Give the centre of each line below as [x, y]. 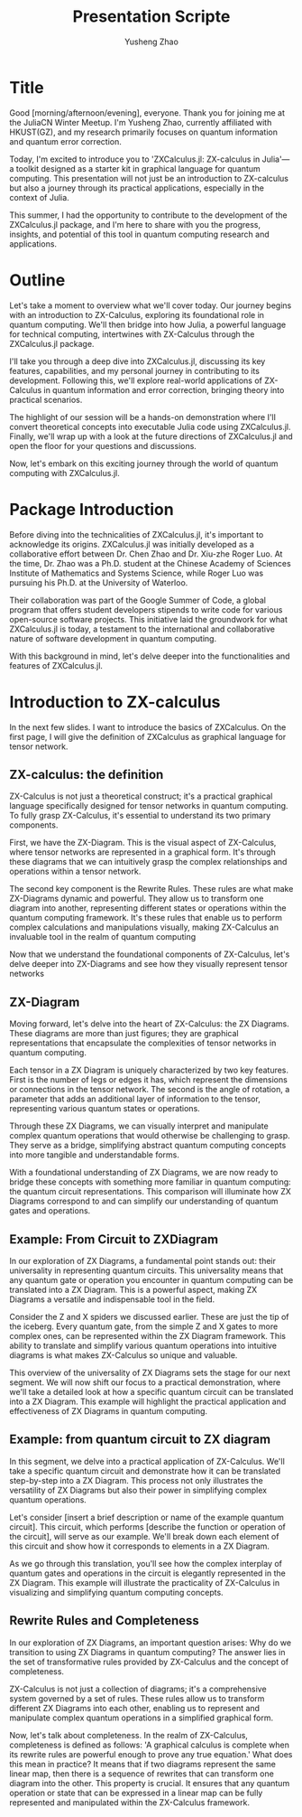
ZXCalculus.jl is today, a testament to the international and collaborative [142, 629]
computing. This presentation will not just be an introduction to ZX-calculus [149, 178]
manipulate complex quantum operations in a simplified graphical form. [142, 1718]
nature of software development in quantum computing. [113, 638]
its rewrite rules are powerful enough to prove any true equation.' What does [151, 1754]
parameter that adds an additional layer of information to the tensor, [135, 1099]
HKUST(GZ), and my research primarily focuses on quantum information [143, 132]
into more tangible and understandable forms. [95, 1155]
